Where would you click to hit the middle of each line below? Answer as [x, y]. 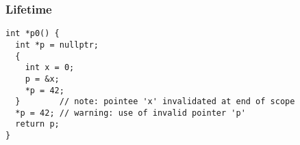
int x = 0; [50, 68]
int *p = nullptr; [57, 45]
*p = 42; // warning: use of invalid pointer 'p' [130, 113]
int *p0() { [33, 34]
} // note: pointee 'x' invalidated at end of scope [155, 102]
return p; [37, 124]
